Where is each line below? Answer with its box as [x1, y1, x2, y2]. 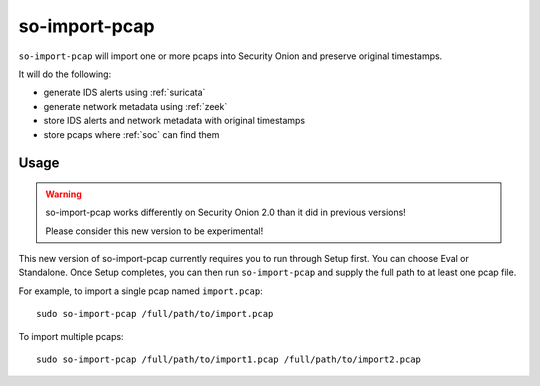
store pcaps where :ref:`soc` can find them [43, 128, 220, 140]
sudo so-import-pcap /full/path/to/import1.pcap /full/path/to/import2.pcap [36, 354, 422, 365]
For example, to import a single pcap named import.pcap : [18, 285, 264, 297]
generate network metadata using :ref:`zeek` [43, 100, 228, 112]
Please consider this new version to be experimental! [45, 225, 264, 237]
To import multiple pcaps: [18, 330, 124, 342]
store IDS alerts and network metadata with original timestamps [43, 115, 306, 127]
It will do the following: [18, 68, 112, 80]
